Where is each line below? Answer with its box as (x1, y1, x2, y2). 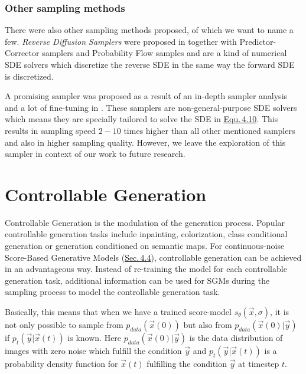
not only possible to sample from (5, 319, 123, 331)
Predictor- (239, 35, 276, 47)
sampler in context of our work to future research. (5, 147, 185, 160)
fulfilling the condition (147, 357, 227, 370)
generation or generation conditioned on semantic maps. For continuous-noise (5, 240, 285, 252)
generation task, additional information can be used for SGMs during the (5, 274, 270, 286)
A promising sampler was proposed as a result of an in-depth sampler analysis (5, 90, 288, 102)
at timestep (238, 357, 279, 370)
